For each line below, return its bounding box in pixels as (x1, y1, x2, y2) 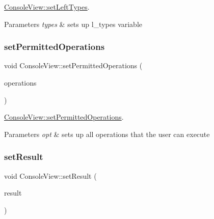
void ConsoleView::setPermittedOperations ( (4, 60, 143, 71)
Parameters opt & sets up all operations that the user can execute (4, 128, 210, 139)
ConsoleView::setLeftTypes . (4, 2, 90, 12)
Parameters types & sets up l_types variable (4, 18, 143, 29)
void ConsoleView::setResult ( (4, 170, 97, 181)
